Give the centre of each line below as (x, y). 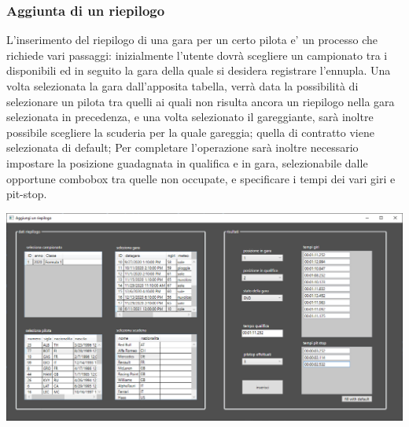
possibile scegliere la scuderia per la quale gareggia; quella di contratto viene (190, 132)
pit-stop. (27, 194)
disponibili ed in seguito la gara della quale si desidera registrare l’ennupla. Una (199, 70)
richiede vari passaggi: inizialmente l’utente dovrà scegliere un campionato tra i (197, 55)
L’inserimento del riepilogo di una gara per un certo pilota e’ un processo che (192, 40)
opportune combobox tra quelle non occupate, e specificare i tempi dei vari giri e (201, 178)
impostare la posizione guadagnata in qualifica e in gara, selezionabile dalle (187, 162)
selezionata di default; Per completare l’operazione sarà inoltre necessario (182, 147)
